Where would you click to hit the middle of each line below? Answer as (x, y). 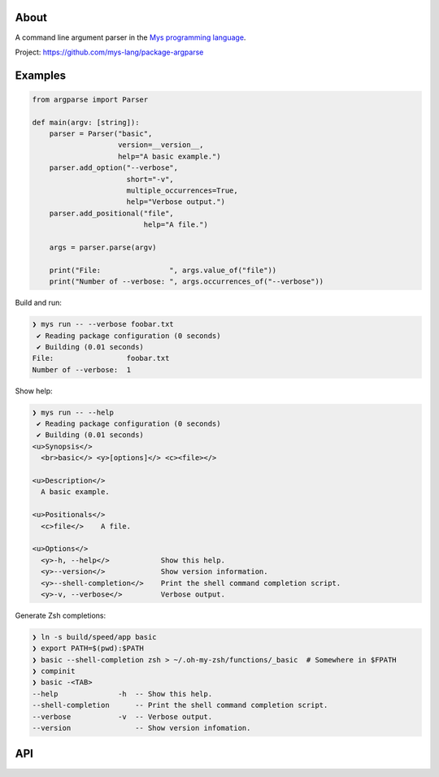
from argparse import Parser (90, 99)
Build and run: (39, 303)
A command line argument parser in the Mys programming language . (130, 37)
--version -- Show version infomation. (141, 728)
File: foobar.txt (101, 358)
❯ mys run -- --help (73, 412)
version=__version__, (161, 145)
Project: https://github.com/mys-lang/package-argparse (109, 52)
